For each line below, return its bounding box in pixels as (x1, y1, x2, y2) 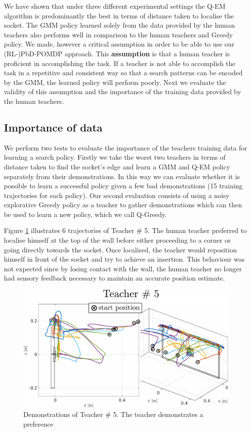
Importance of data (4, 119, 103, 134)
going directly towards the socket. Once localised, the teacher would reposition (4, 244, 237, 254)
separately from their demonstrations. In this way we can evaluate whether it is (4, 171, 240, 181)
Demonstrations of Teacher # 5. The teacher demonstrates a (23, 409, 204, 419)
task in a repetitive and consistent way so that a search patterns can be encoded (4, 67, 243, 78)
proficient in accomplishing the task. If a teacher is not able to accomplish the (4, 58, 235, 68)
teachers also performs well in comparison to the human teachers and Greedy (4, 29, 233, 39)
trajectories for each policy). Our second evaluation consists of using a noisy (4, 190, 230, 200)
